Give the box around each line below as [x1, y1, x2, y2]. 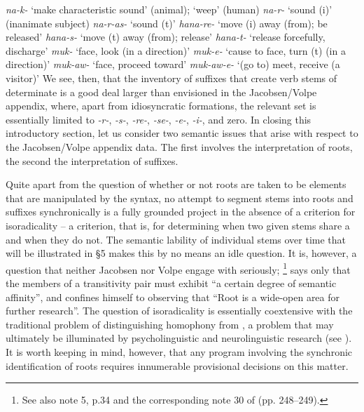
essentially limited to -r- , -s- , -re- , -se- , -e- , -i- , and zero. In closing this [6, 112, 311, 126]
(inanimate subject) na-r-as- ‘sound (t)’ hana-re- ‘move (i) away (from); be [6, 15, 328, 30]
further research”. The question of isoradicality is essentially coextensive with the [6, 303, 353, 318]
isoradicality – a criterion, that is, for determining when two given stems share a [6, 218, 350, 232]
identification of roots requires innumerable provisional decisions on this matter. [6, 358, 349, 373]
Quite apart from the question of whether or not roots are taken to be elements [6, 177, 346, 192]
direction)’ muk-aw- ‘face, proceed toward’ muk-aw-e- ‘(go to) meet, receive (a [6, 57, 340, 72]
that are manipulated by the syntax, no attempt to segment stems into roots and [6, 190, 353, 205]
